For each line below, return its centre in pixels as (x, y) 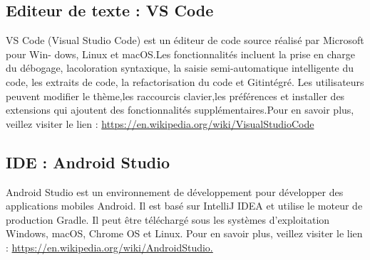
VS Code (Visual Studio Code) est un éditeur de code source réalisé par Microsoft (185, 40)
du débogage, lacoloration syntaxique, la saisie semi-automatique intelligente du (180, 68)
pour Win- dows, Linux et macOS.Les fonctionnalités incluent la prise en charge (181, 54)
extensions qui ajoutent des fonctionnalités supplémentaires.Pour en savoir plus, (180, 110)
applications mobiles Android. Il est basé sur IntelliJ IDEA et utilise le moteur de (184, 206)
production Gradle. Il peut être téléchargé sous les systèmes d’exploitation (168, 219)
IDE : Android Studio (88, 162)
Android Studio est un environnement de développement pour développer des (175, 191)
